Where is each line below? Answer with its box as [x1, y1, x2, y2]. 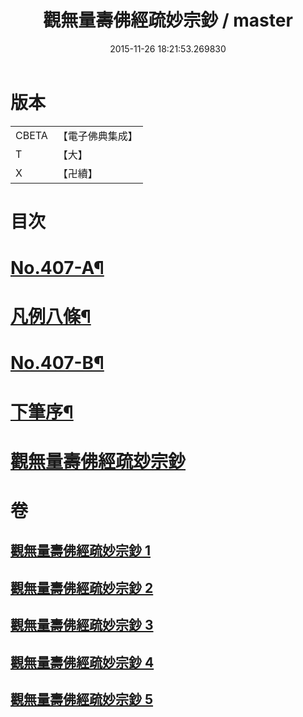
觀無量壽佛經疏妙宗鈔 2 [10, 579, 154, 596]
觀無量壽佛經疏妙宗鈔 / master [43, 9, 293, 32]
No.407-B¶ [10, 352, 105, 375]
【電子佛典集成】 [57, 129, 138, 143]
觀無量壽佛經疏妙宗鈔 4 [10, 654, 155, 671]
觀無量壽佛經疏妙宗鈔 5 [10, 691, 154, 708]
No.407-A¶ [10, 257, 105, 280]
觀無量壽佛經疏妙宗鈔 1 [10, 542, 152, 560]
